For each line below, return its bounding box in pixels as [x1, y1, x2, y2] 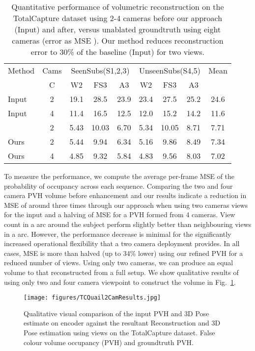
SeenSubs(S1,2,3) [71, 65, 130, 76]
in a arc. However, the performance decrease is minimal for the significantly [4, 228, 231, 239]
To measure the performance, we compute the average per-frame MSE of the [4, 171, 235, 181]
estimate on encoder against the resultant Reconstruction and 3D [24, 318, 221, 328]
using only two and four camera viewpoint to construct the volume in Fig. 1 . [4, 276, 236, 287]
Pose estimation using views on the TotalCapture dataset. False [24, 327, 215, 337]
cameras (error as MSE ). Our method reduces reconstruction [12, 35, 224, 46]
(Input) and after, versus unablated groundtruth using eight [14, 24, 221, 35]
